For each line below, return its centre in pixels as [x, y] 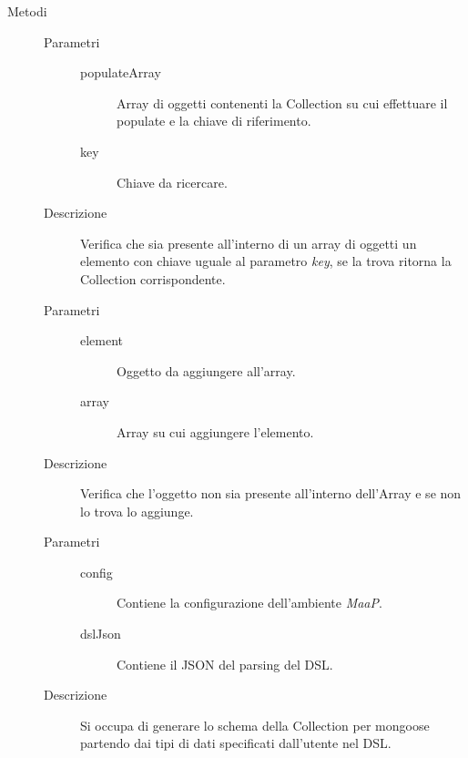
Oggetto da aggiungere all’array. [206, 370]
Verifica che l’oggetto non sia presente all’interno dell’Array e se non [271, 493]
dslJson [101, 634]
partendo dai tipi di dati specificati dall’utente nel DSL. [236, 743]
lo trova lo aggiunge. [137, 511]
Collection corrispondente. [153, 278]
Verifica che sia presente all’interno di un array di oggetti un [249, 243]
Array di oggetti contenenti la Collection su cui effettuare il [282, 102]
